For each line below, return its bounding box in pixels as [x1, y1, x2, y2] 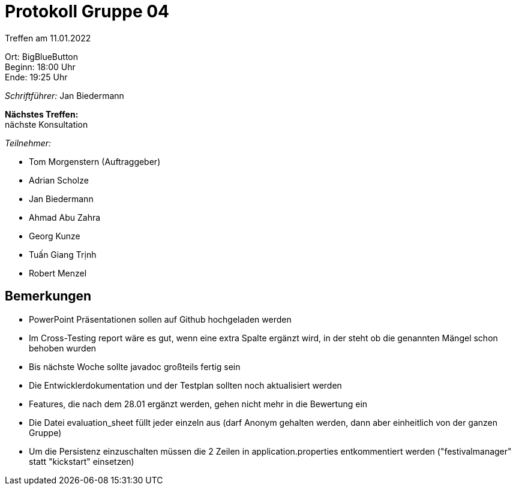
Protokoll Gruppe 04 [5, 1, 170, 22]
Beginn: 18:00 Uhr [5, 61, 76, 72]
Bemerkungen [5, 288, 92, 304]
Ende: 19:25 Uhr [5, 71, 68, 82]
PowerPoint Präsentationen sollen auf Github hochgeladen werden [29, 314, 292, 324]
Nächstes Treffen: [5, 109, 79, 119]
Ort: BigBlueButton [5, 51, 79, 62]
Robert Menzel [29, 267, 87, 278]
